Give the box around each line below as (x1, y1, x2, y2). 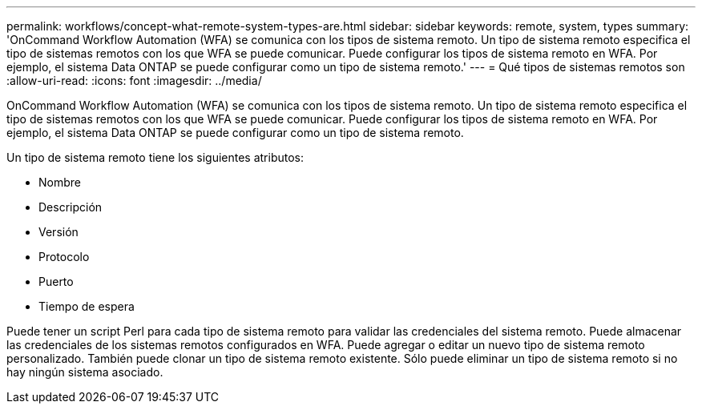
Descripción (38, 200, 103, 214)
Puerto (38, 275, 74, 288)
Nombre (38, 175, 81, 189)
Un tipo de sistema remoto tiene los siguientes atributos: (6, 151, 305, 164)
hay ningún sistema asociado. (6, 365, 163, 379)
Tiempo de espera (38, 299, 135, 313)
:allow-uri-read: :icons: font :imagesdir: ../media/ (6, 74, 262, 87)
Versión (38, 225, 79, 239)
